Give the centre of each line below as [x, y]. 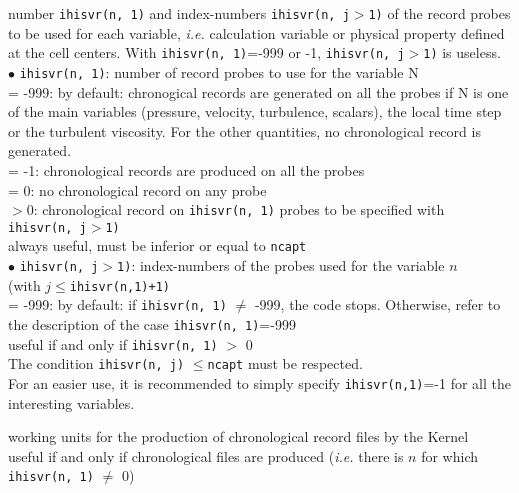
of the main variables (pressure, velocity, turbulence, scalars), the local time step [255, 111]
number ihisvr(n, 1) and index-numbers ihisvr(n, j [179, 13]
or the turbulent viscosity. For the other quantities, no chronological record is [244, 130]
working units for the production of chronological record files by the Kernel [238, 436]
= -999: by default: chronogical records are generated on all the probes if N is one [258, 91]
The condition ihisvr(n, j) [96, 363]
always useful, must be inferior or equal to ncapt [157, 245]
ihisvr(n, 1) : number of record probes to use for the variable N [219, 71]
